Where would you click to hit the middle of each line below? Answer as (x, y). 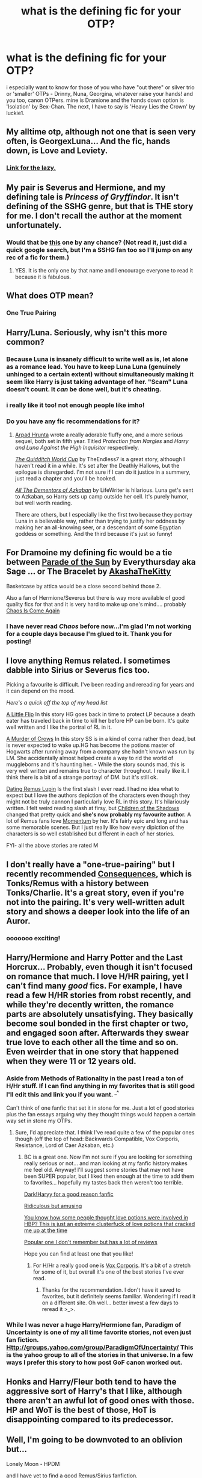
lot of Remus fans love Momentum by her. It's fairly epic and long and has (97, 821)
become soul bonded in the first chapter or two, (97, 1024)
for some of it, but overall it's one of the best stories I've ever (109, 1272)
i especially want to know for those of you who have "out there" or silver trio (100, 87)
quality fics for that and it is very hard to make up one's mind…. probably (96, 604)
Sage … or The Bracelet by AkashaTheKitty (89, 572)
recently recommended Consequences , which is (99, 874)
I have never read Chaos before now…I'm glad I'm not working (99, 626)
